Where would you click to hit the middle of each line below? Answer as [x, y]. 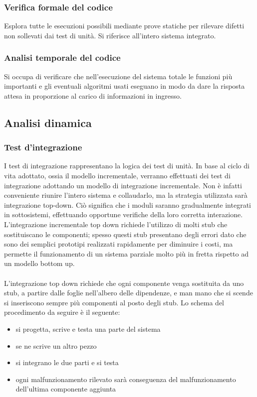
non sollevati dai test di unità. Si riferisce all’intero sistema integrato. [110, 35]
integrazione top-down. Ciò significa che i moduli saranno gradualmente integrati [128, 204]
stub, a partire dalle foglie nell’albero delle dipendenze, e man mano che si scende [128, 293]
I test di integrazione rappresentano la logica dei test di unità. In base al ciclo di [127, 166]
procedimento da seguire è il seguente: [62, 312]
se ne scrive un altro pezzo [56, 345]
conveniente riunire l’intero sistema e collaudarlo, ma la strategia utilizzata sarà [126, 195]
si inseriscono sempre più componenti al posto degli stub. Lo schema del [114, 302]
